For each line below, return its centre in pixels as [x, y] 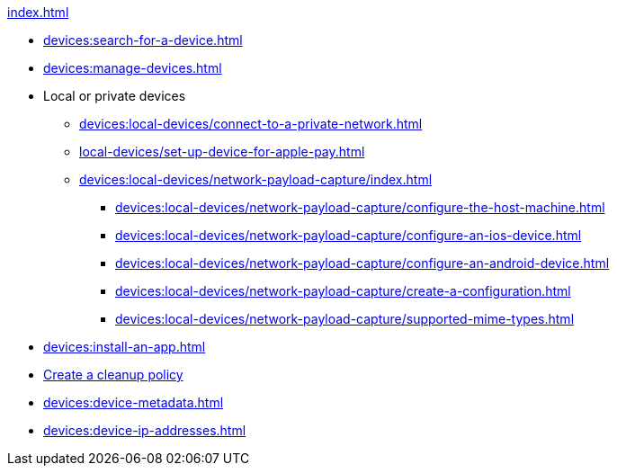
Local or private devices [115, 96]
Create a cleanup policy [113, 375]
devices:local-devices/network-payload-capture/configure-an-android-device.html [362, 263]
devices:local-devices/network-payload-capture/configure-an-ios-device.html [349, 235]
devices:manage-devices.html [133, 68]
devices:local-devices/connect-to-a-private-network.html [251, 124]
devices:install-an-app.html [125, 347]
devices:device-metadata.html [134, 402]
